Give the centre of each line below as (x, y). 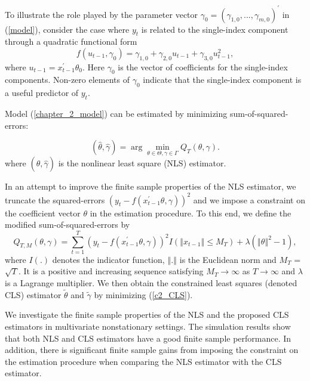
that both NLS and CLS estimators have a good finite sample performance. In (148, 338)
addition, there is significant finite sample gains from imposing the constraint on (152, 350)
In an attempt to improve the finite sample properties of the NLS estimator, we (151, 186)
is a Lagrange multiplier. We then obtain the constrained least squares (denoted (151, 283)
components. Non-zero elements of (67, 80)
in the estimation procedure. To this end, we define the (191, 213)
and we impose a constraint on (249, 199)
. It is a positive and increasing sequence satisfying (111, 271)
